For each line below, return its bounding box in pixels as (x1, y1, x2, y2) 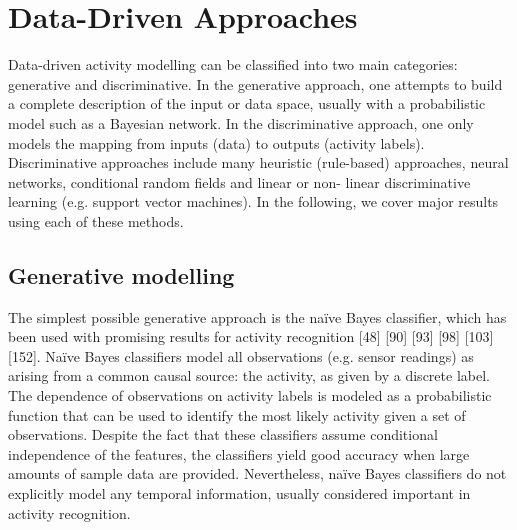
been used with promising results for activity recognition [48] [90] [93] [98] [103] (8, 326, 494, 347)
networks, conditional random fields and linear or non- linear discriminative (8, 171, 471, 192)
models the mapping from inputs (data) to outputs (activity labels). (8, 132, 425, 153)
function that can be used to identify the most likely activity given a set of (8, 404, 466, 425)
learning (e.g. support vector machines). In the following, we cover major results (8, 191, 499, 212)
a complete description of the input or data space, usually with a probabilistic (8, 93, 486, 114)
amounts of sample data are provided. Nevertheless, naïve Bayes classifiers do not (8, 463, 507, 484)
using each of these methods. (8, 210, 184, 231)
